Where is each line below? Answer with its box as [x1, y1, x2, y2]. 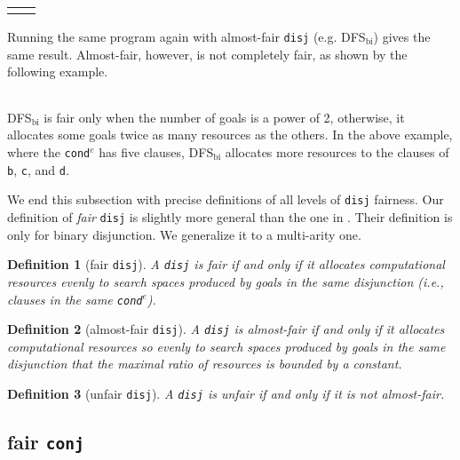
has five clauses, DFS [99, 143, 214, 162]
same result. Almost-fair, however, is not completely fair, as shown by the [7, 44, 408, 63]
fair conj [7, 428, 84, 456]
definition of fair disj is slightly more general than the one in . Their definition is [7, 208, 453, 226]
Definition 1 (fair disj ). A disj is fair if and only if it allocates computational [7, 255, 445, 274]
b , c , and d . [7, 160, 69, 178]
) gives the [373, 28, 431, 45]
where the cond [7, 143, 91, 162]
